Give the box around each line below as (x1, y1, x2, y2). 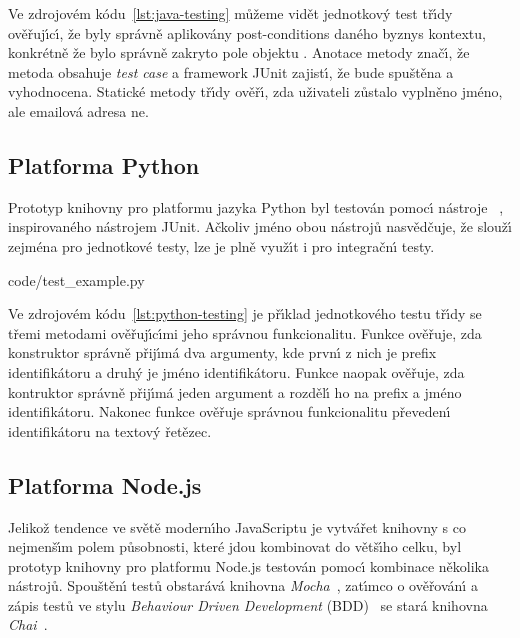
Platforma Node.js (8, 469, 202, 500)
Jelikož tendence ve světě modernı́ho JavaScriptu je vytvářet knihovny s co (8, 516, 466, 537)
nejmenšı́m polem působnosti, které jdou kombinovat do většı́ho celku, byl (8, 536, 462, 557)
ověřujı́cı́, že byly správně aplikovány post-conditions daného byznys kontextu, (8, 22, 486, 43)
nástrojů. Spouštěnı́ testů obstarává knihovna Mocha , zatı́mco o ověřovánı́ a (8, 575, 478, 596)
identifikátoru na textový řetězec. (8, 420, 212, 441)
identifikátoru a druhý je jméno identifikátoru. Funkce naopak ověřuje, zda (8, 361, 465, 382)
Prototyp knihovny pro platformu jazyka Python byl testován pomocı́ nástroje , (8, 196, 504, 217)
